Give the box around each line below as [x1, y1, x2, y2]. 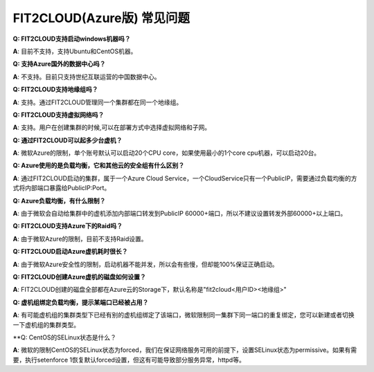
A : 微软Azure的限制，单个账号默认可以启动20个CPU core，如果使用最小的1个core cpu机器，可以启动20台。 [12, 149, 321, 157]
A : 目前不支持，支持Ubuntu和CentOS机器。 [12, 47, 137, 55]
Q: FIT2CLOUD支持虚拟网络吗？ [12, 111, 105, 119]
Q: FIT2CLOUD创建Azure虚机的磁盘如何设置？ [12, 272, 147, 281]
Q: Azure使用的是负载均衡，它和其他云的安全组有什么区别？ [12, 161, 185, 169]
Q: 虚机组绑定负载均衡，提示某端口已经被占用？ [12, 298, 149, 306]
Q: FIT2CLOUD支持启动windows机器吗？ [12, 35, 131, 43]
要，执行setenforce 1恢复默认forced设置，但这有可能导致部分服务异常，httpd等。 [12, 355, 245, 364]
